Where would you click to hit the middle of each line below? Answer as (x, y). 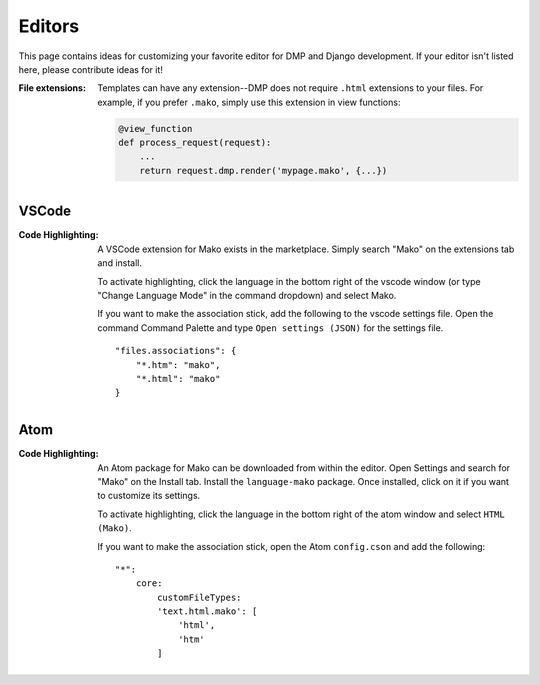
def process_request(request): (195, 143)
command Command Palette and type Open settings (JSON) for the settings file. (270, 327)
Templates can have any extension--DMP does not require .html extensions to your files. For (290, 88)
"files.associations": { (176, 351)
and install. (120, 263)
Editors (49, 26)
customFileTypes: (199, 597)
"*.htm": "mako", (178, 364)
